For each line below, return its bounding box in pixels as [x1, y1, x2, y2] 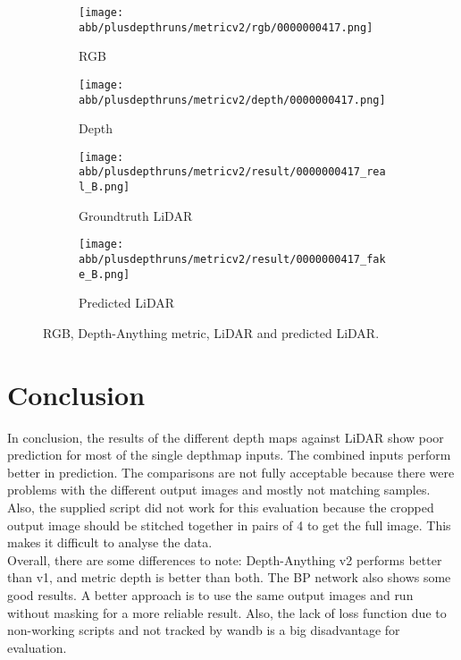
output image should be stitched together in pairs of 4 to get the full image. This [7, 515, 451, 534]
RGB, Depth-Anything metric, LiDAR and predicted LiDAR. [43, 323, 380, 342]
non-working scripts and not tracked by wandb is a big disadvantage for [7, 621, 400, 639]
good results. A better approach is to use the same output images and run [7, 586, 414, 604]
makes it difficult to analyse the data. [7, 533, 213, 552]
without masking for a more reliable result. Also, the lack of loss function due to [7, 603, 447, 622]
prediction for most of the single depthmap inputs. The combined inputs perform [7, 445, 451, 464]
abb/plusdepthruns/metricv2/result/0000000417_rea [79, 165, 386, 179]
